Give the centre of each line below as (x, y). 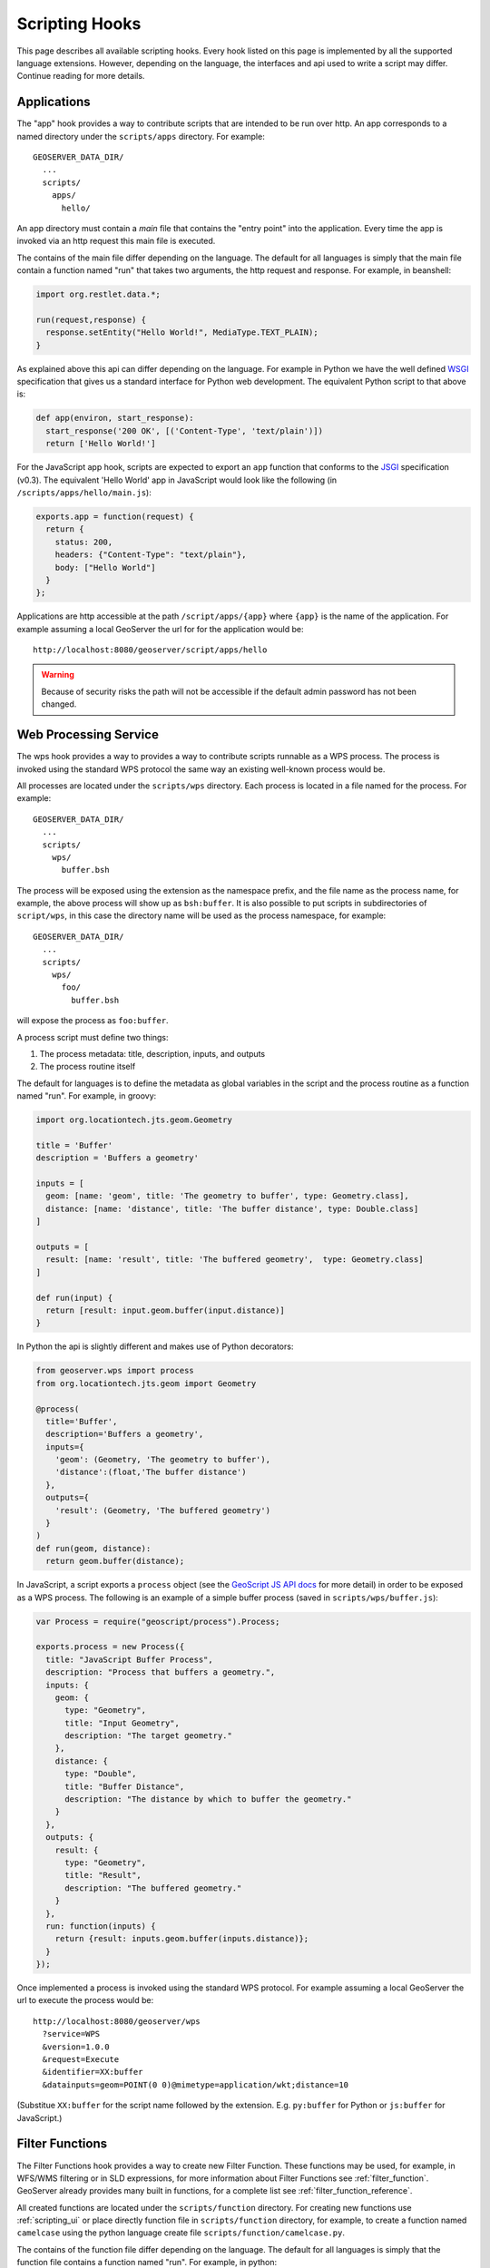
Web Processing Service (88, 735)
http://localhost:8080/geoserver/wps (117, 2021)
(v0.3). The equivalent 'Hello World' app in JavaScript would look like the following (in (177, 480)
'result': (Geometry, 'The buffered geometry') (163, 1510)
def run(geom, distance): (93, 1548)
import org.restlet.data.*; (98, 294)
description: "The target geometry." (149, 1736)
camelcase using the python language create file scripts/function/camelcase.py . (181, 2233)
